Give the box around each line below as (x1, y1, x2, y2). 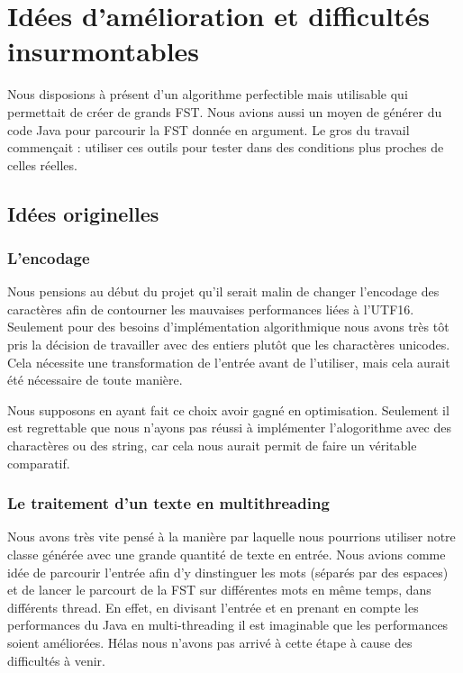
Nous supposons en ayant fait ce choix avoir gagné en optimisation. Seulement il (7, 400, 449, 419)
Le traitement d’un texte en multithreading (7, 492, 330, 514)
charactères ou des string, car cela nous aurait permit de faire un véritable (7, 436, 417, 455)
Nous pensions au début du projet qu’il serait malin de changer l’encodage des (7, 282, 440, 301)
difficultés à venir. (7, 650, 106, 669)
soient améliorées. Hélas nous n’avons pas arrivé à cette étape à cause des (7, 633, 413, 651)
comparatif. (7, 453, 70, 472)
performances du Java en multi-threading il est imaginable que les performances (7, 615, 449, 634)
